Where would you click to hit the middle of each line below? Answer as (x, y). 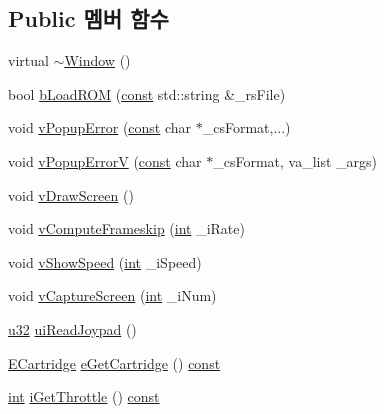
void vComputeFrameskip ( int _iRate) (126, 228)
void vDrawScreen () (71, 194)
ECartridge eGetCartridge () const (114, 362)
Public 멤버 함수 (88, 18)
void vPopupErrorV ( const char (105, 160)
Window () (97, 60)
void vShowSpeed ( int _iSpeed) (105, 261)
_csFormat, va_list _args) (295, 160)
